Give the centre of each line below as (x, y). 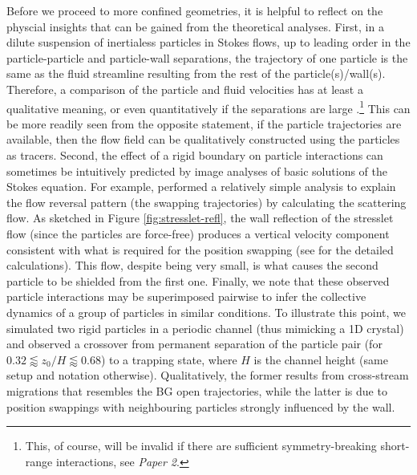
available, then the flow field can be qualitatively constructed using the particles (203, 139)
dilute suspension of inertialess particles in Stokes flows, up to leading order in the (208, 42)
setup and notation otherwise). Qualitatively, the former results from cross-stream (208, 375)
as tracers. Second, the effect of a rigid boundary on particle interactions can (195, 155)
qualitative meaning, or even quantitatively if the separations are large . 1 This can (208, 107)
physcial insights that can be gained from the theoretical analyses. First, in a (195, 26)
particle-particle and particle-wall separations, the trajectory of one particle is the (207, 57)
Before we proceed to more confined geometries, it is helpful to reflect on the (195, 10)
